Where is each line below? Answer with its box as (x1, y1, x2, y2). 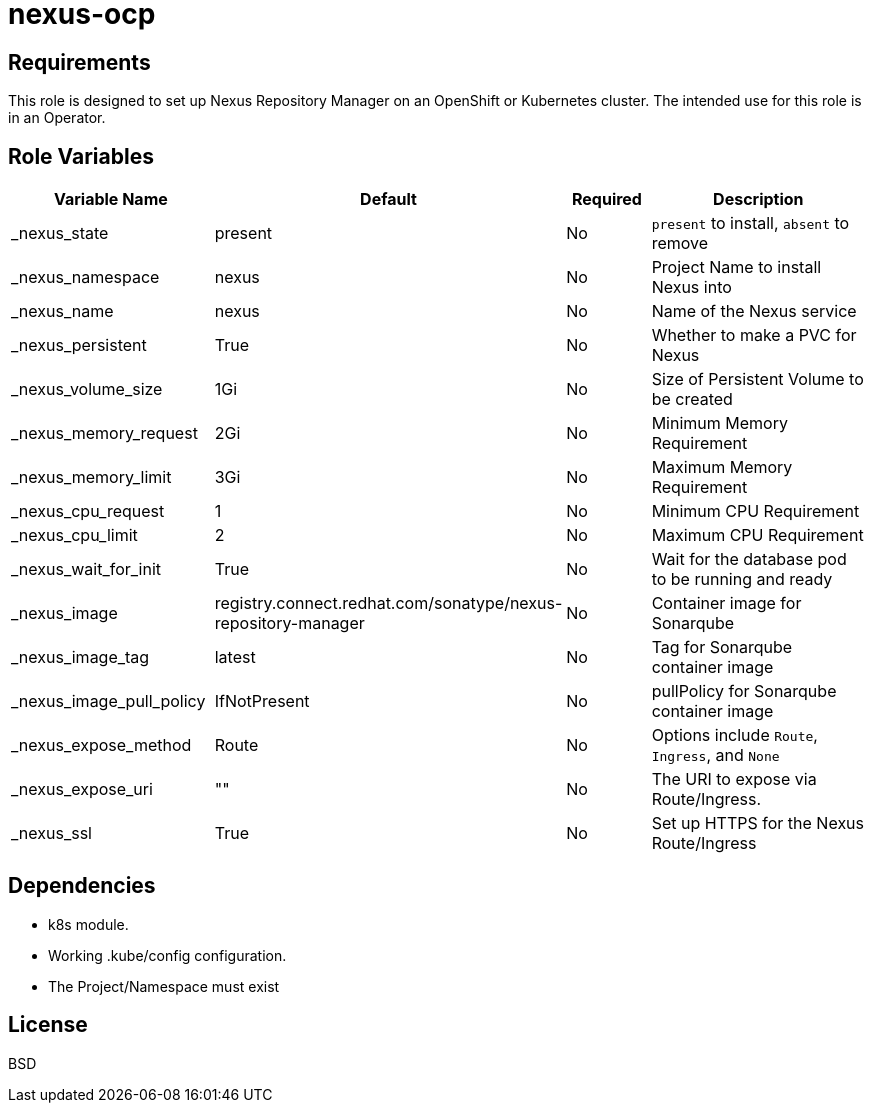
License (8, 1012, 88, 1038)
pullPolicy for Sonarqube (651, 681, 837, 702)
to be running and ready (651, 569, 833, 590)
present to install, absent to (651, 213, 850, 234)
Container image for (651, 593, 802, 614)
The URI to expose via (651, 769, 817, 790)
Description (713, 189, 804, 210)
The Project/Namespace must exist (48, 977, 280, 995)
